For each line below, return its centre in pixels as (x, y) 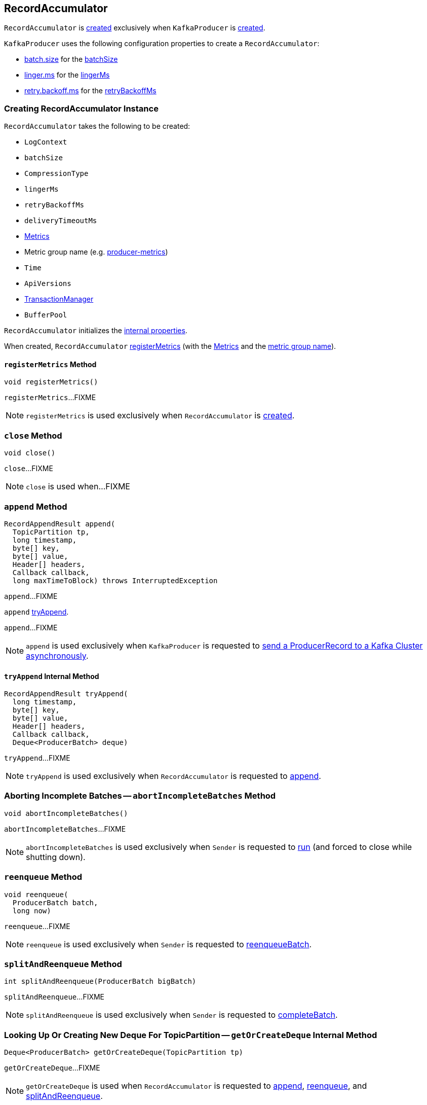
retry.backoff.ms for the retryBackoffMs (90, 91)
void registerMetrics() (51, 382)
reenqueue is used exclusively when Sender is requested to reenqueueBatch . (169, 944)
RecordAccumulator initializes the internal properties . (96, 331)
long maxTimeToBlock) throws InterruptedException (115, 580)
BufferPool (46, 315)
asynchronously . (57, 655)
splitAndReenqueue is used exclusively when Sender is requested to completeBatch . (182, 1015)
